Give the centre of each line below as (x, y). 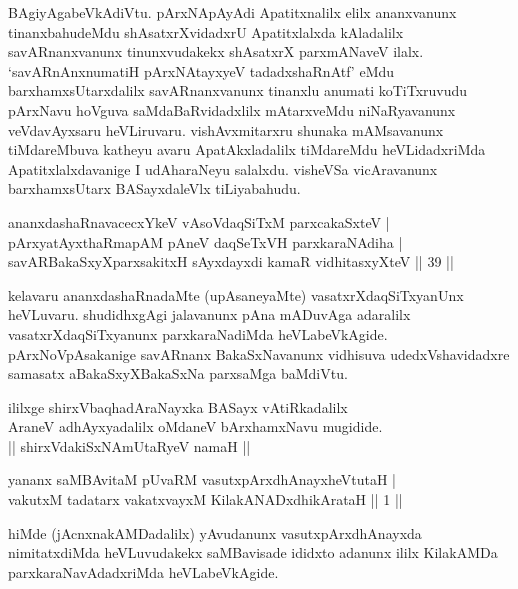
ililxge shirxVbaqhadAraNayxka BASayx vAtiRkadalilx (178, 406)
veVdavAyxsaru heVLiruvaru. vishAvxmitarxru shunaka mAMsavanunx (226, 129)
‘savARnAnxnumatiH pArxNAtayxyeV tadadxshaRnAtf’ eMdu (201, 70)
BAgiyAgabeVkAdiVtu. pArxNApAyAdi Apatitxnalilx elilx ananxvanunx (232, 12)
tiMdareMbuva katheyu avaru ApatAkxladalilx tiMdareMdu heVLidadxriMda (247, 149)
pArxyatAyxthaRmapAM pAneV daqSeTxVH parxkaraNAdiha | (205, 241)
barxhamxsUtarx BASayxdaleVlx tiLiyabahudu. (154, 188)
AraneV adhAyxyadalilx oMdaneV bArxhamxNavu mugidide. (195, 426)
